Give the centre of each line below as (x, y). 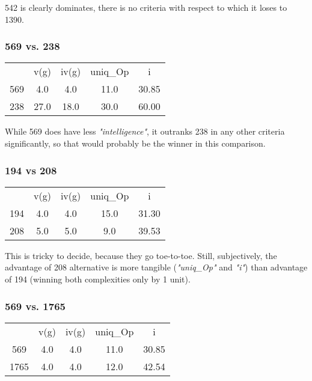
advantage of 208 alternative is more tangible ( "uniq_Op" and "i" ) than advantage (156, 267)
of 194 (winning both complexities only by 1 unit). (98, 279)
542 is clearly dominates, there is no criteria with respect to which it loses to (146, 7)
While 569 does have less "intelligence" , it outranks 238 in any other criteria (145, 131)
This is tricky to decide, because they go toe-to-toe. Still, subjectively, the (141, 255)
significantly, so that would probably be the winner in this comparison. (135, 143)
